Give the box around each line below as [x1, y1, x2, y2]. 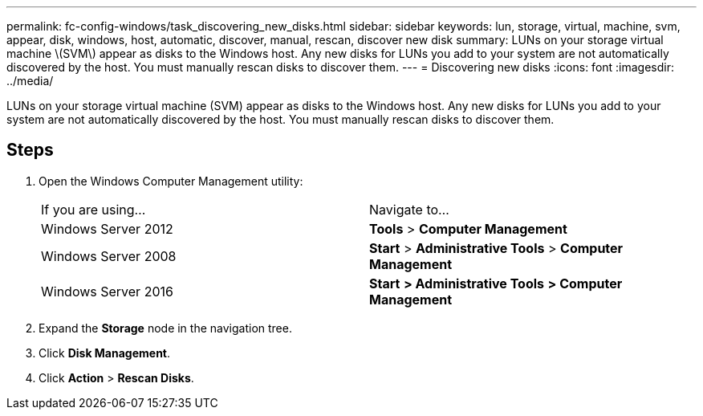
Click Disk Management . [39, 345, 171, 360]
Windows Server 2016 [41, 283, 173, 300]
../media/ [6, 74, 54, 88]
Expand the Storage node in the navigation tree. [39, 320, 292, 335]
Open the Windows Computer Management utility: [39, 173, 303, 188]
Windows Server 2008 [41, 247, 177, 264]
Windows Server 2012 [41, 220, 173, 237]
